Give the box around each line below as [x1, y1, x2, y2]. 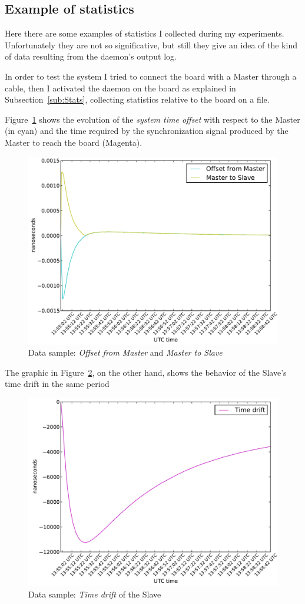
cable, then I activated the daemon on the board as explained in [5, 81, 236, 94]
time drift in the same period [5, 377, 110, 390]
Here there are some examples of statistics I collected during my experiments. [5, 27, 284, 40]
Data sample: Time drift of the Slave [28, 587, 161, 600]
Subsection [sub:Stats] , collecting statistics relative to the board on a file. [5, 93, 270, 106]
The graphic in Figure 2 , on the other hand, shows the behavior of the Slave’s [5, 366, 287, 378]
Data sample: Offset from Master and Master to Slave [28, 346, 223, 359]
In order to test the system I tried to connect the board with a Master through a [5, 70, 297, 82]
